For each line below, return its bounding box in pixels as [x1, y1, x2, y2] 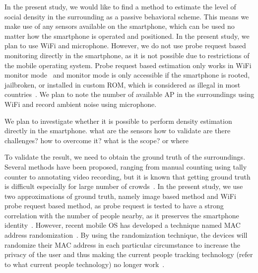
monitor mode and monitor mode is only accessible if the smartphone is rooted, [4, 70, 250, 80]
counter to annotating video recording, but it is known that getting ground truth [4, 171, 251, 182]
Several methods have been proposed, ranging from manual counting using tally [4, 161, 247, 172]
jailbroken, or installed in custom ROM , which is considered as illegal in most [4, 79, 241, 90]
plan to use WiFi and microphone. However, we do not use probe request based [4, 40, 246, 51]
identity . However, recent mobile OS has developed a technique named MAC [4, 220, 241, 230]
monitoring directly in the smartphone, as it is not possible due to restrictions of [4, 50, 250, 60]
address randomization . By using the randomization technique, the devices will [4, 230, 248, 240]
